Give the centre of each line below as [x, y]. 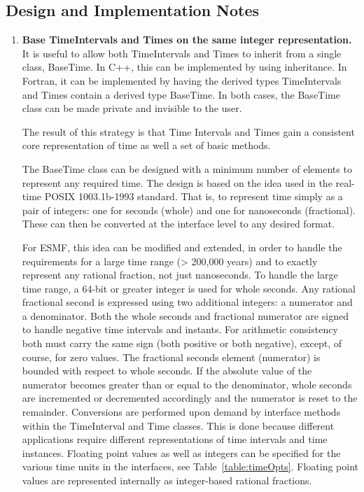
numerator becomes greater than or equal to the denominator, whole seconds [187, 384]
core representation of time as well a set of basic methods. [146, 145]
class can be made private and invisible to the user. [132, 108]
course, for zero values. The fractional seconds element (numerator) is [171, 357]
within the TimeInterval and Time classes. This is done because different [178, 425]
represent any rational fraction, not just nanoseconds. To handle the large [180, 275]
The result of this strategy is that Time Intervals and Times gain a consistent [188, 131]
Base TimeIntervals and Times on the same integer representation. [187, 40]
